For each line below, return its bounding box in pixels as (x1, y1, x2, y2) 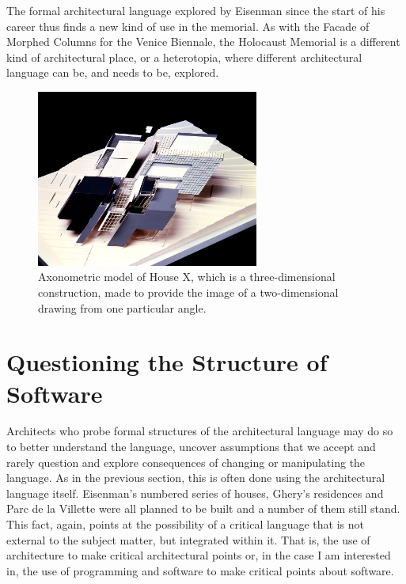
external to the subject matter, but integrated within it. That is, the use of (6, 531, 370, 548)
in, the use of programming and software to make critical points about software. (6, 562, 394, 578)
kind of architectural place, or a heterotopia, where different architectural (6, 48, 362, 65)
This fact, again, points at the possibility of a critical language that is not (6, 516, 364, 533)
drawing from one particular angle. (38, 299, 207, 316)
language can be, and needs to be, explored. (6, 64, 219, 81)
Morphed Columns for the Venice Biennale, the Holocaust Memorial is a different (6, 33, 400, 50)
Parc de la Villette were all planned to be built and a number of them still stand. (6, 500, 400, 517)
